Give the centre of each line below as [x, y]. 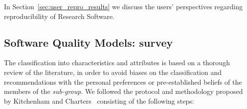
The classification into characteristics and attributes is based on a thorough [117, 63]
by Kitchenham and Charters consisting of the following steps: [99, 100]
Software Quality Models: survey [89, 42]
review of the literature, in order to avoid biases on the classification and [113, 72]
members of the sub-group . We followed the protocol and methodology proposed [123, 91]
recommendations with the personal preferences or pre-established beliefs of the [123, 82]
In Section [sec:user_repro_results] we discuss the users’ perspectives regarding [123, 6]
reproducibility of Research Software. [59, 16]
